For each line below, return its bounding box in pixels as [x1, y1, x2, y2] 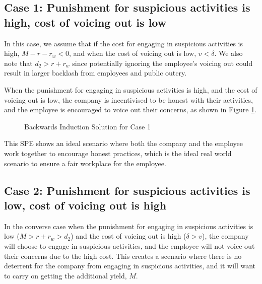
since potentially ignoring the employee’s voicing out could [72, 57, 253, 68]
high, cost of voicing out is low [4, 14, 167, 30]
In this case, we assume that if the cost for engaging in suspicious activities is [4, 38, 243, 48]
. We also [214, 48, 243, 58]
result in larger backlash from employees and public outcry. [4, 67, 187, 78]
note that [4, 57, 33, 68]
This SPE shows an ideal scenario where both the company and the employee [4, 138, 243, 149]
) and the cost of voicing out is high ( [71, 231, 186, 241]
